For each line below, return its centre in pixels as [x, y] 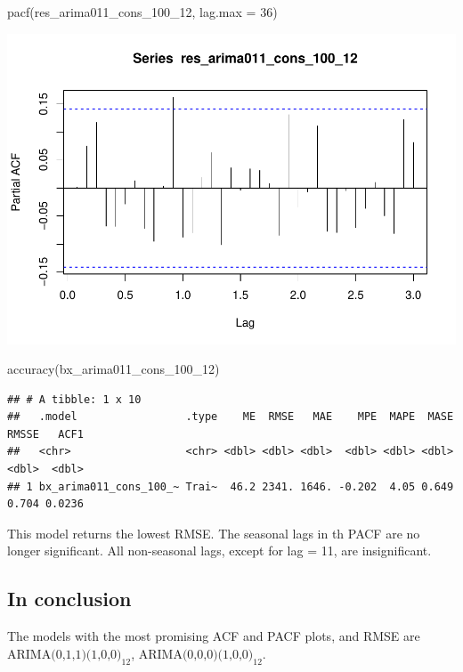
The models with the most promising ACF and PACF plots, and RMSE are [214, 636]
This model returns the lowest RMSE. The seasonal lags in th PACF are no [214, 533]
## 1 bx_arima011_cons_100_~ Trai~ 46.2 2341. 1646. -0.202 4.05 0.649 [231, 486]
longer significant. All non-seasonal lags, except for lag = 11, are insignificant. [219, 551]
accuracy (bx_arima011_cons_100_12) [114, 369]
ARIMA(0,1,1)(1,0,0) [65, 655]
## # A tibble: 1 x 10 [74, 399]
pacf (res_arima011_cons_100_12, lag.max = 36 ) [142, 12]
